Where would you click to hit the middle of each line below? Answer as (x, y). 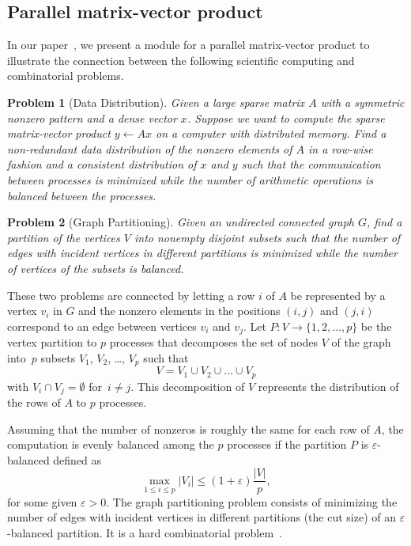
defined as (77, 459)
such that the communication (311, 164)
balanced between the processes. (82, 195)
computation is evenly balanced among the (111, 444)
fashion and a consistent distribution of (102, 164)
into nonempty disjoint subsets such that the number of (267, 237)
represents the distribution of (328, 386)
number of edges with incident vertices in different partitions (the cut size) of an (202, 517)
